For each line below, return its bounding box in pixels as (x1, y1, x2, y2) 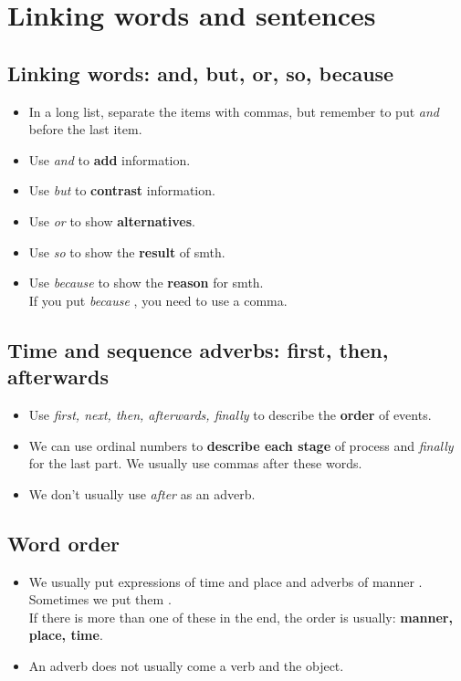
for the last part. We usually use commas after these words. (28, 454, 362, 473)
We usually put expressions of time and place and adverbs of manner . (28, 571, 423, 591)
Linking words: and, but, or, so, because (7, 58, 394, 87)
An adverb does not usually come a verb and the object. (28, 655, 344, 675)
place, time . (28, 625, 103, 644)
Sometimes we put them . (28, 590, 172, 609)
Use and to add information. (28, 150, 191, 169)
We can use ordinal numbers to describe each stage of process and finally (28, 435, 454, 455)
